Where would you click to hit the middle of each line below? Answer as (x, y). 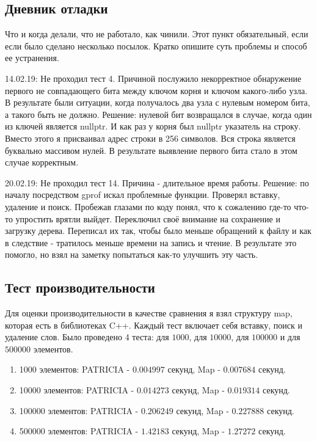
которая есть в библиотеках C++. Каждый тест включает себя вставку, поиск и (154, 325)
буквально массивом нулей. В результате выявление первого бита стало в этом (151, 150)
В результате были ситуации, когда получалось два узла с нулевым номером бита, (158, 102)
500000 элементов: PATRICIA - (79, 431)
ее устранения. (32, 58)
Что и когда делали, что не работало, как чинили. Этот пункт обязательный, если (157, 34)
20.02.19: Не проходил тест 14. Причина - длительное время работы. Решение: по (157, 182)
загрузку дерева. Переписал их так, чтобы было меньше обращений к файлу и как (158, 231)
